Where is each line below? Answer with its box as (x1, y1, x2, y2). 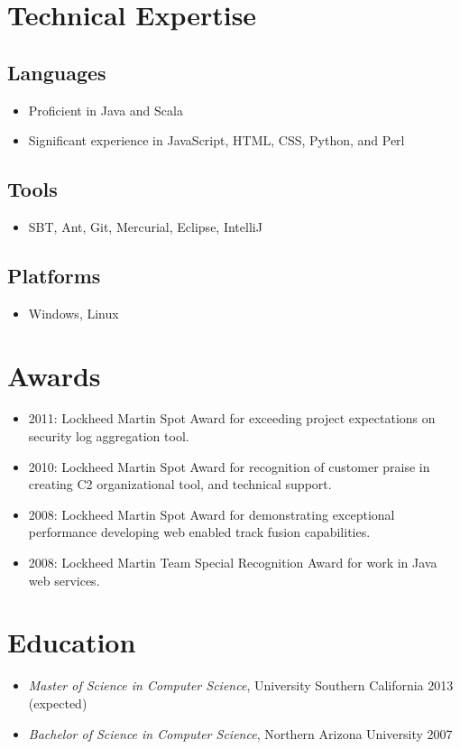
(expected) (28, 693, 87, 712)
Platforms (7, 261, 101, 289)
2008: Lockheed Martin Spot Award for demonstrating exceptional (28, 504, 395, 523)
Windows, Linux (28, 303, 119, 322)
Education (7, 624, 136, 661)
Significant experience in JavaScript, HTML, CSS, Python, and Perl (28, 131, 405, 150)
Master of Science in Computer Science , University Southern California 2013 (28, 676, 454, 695)
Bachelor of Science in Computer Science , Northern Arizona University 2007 (28, 724, 453, 743)
